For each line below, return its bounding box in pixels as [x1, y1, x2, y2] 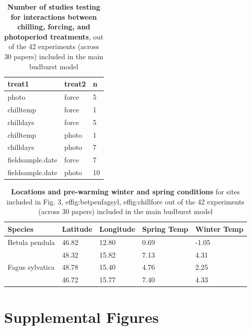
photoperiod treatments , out [4, 31, 104, 42]
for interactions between [11, 11, 97, 22]
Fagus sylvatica [8, 262, 55, 272]
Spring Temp [142, 223, 189, 234]
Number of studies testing [7, 2, 100, 12]
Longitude [99, 223, 136, 234]
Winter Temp [195, 223, 243, 234]
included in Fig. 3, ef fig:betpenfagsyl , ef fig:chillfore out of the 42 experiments [7, 196, 244, 207]
